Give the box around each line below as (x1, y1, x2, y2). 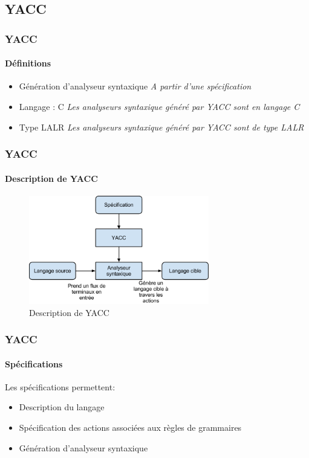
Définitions (5, 57, 51, 69)
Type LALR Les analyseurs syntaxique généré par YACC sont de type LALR (19, 120, 304, 133)
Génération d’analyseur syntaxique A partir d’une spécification (19, 80, 252, 92)
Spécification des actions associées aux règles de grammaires (19, 421, 242, 434)
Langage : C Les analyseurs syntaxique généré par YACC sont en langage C (19, 100, 300, 113)
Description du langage (19, 401, 105, 413)
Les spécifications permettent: (5, 380, 115, 393)
